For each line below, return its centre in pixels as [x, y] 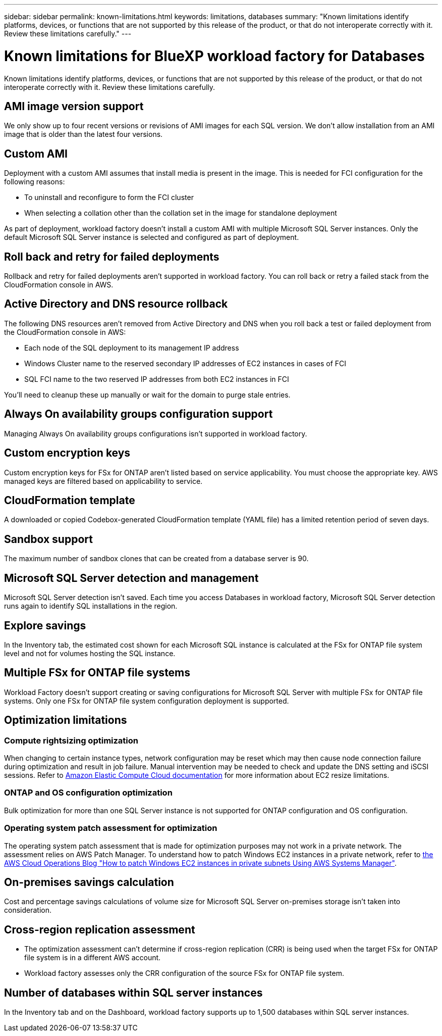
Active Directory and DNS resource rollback [116, 304]
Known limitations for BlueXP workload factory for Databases [214, 56]
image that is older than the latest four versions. [84, 134]
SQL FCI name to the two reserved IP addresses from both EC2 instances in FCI [157, 379]
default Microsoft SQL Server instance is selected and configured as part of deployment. [152, 237]
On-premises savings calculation [89, 882]
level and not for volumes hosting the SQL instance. [90, 653]
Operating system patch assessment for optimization [111, 828]
